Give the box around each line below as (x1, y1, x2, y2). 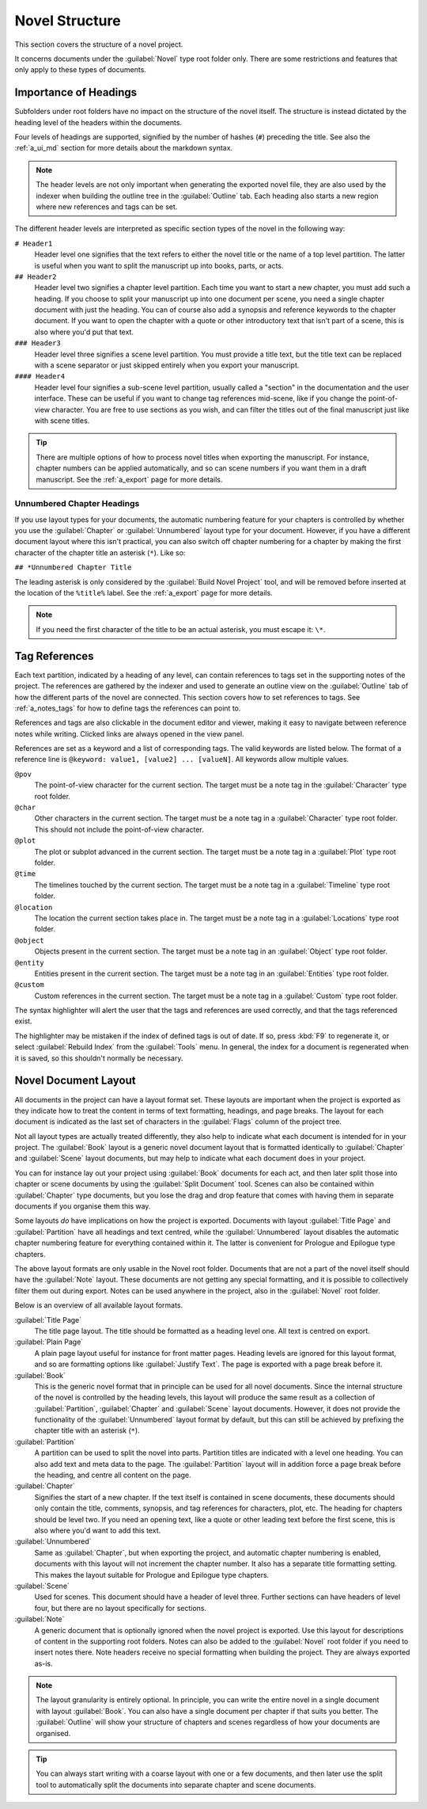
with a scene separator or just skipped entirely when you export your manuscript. (34, 360, 300, 370)
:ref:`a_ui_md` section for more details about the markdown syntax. (14, 143, 233, 153)
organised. (36, 1728, 71, 1738)
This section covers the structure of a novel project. (14, 40, 183, 49)
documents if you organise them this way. (14, 1202, 151, 1211)
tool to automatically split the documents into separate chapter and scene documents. (36, 1780, 316, 1789)
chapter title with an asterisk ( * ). (34, 1426, 140, 1435)
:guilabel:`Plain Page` (14, 1337, 84, 1346)
